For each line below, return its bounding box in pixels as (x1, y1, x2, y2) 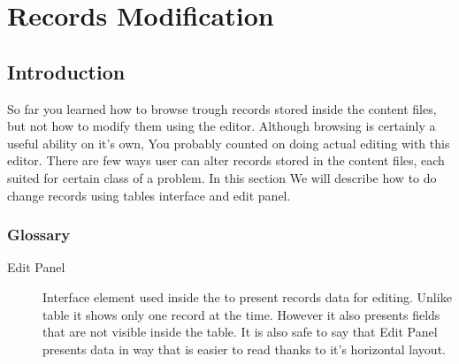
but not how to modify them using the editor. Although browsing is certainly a (7, 117, 436, 135)
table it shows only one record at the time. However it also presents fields (42, 305, 440, 323)
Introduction (7, 57, 126, 85)
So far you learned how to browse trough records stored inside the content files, (7, 99, 437, 118)
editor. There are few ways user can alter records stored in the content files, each (7, 151, 445, 170)
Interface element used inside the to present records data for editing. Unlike (42, 287, 452, 306)
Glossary (7, 224, 71, 246)
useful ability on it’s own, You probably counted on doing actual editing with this (7, 133, 450, 152)
